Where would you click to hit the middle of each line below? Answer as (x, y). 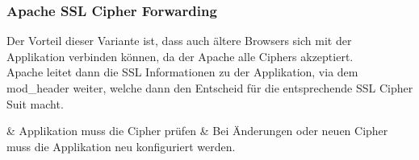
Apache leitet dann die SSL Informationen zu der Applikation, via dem (182, 72)
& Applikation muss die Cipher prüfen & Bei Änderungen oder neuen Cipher (197, 131)
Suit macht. (35, 103)
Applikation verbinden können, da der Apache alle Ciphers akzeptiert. (180, 56)
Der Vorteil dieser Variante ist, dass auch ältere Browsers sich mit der (179, 41)
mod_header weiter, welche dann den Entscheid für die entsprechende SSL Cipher (210, 88)
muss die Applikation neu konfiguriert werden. (121, 146)
